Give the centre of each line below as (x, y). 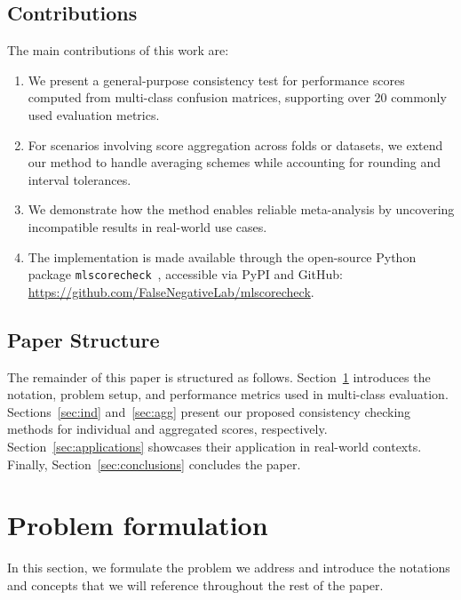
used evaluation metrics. (94, 114)
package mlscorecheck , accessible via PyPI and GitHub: (185, 274)
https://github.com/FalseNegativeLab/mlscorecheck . (171, 291)
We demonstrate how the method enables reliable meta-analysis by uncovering (241, 209)
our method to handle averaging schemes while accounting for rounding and (234, 162)
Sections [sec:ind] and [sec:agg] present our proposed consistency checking (209, 411)
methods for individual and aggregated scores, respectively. (167, 429)
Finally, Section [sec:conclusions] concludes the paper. (154, 464)
